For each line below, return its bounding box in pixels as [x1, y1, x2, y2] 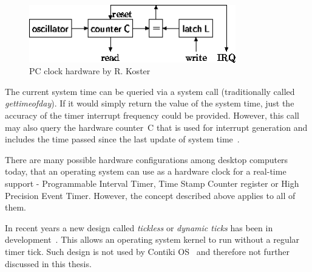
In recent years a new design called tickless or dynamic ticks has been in [5, 221, 273, 234]
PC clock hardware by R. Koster [29, 65, 151, 77]
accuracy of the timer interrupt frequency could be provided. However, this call [5, 108, 299, 121]
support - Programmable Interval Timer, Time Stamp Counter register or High [5, 176, 299, 189]
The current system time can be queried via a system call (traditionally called [5, 85, 295, 97]
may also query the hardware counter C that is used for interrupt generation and [5, 120, 308, 133]
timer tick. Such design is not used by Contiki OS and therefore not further [5, 245, 290, 257]
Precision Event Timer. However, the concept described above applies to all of [5, 189, 296, 201]
